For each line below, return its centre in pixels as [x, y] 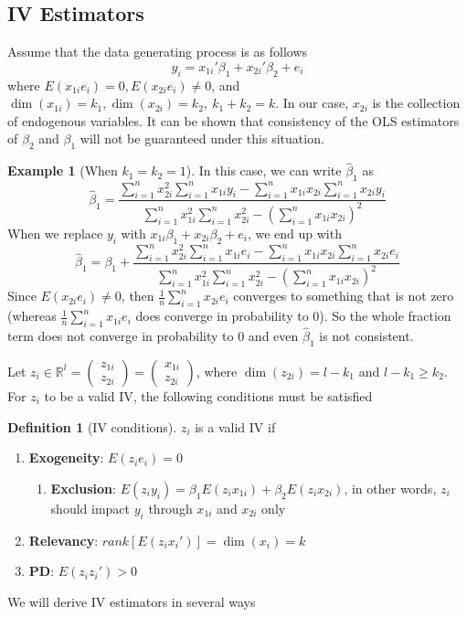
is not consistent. [366, 336]
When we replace [55, 233]
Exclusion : [83, 488]
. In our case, [312, 103]
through [170, 508]
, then [138, 296]
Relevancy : [64, 540]
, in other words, [390, 488]
